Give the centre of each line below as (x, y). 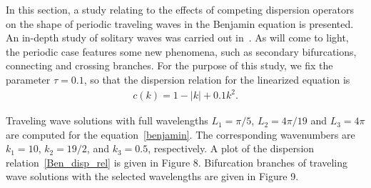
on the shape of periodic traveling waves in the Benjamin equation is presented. (180, 23)
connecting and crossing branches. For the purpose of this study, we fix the (169, 65)
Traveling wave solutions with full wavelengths (107, 120)
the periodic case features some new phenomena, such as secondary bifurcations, (181, 51)
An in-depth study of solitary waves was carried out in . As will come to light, (177, 38)
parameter (28, 79)
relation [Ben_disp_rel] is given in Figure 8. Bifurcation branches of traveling (177, 162)
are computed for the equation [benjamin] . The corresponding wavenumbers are (181, 134)
